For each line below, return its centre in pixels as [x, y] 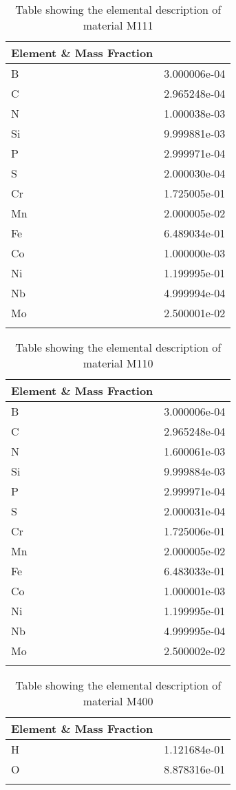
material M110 [118, 363]
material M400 [118, 701]
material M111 [118, 25]
